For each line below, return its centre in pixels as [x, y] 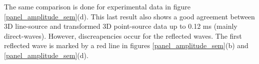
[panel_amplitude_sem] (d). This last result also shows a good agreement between [129, 16]
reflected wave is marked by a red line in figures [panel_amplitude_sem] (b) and [126, 45]
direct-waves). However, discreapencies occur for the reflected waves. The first [123, 35]
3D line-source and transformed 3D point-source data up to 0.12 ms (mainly [121, 26]
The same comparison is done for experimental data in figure [97, 6]
